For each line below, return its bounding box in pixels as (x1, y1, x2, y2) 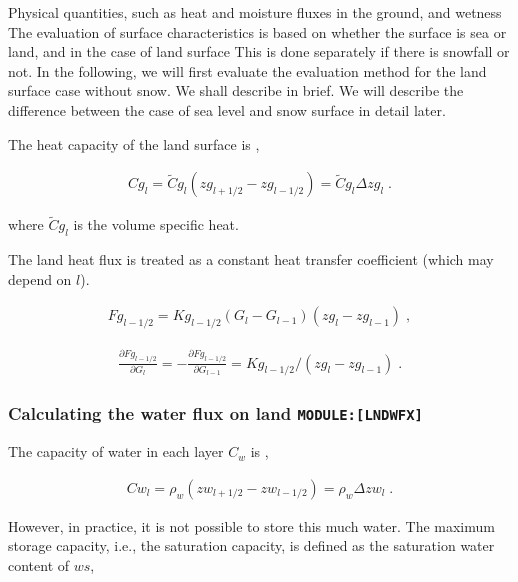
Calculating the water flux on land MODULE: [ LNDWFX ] (8, 401, 423, 426)
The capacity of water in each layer (8, 441, 224, 462)
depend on (8, 268, 72, 289)
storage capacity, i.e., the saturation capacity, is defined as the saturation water (8, 535, 495, 556)
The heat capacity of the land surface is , (8, 133, 260, 154)
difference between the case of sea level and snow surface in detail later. (8, 99, 446, 120)
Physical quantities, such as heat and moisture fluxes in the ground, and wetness (8, 2, 502, 22)
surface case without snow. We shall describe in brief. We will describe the (8, 80, 464, 101)
